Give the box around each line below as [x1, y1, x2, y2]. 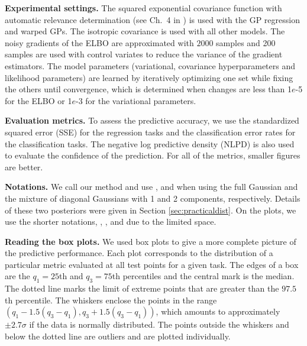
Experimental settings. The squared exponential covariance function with [5, 2, 282, 14]
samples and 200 [216, 36, 276, 48]
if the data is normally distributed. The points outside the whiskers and [29, 318, 289, 331]
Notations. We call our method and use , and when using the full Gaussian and [5, 180, 298, 193]
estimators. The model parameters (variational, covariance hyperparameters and [5, 59, 295, 72]
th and [59, 270, 83, 282]
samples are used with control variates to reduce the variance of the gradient [5, 48, 283, 60]
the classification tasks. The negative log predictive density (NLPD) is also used [5, 137, 295, 150]
